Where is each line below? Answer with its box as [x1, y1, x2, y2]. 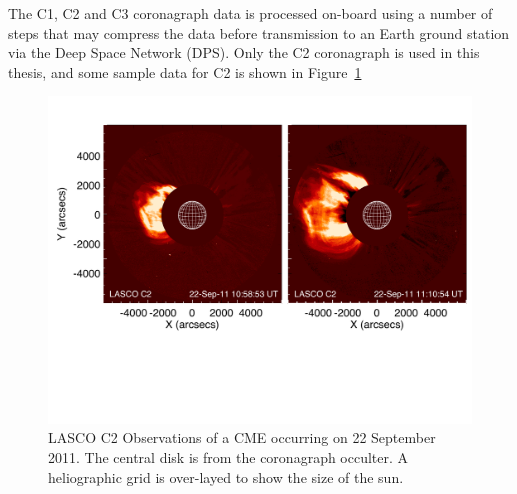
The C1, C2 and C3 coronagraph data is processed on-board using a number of [8, 3, 493, 23]
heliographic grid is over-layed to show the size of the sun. [48, 466, 404, 487]
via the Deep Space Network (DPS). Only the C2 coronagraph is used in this [8, 42, 480, 63]
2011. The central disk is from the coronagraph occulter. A [48, 447, 409, 468]
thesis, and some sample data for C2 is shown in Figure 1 [8, 61, 362, 82]
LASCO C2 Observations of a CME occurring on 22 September [48, 427, 436, 448]
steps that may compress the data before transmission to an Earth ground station [8, 22, 510, 43]
